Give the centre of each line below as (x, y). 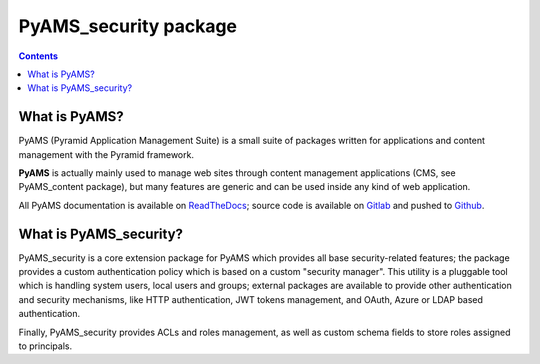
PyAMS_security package (128, 26)
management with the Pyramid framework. (106, 154)
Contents (38, 56)
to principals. (45, 346)
